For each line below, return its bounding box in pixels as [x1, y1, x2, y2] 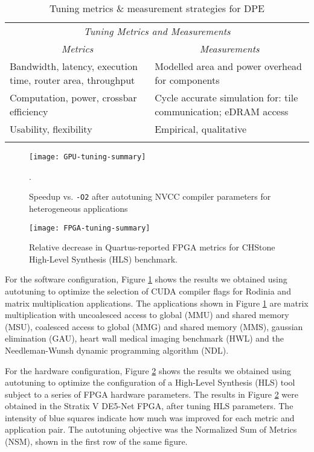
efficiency [10, 104, 48, 118]
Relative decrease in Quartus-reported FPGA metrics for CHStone [29, 241, 275, 253]
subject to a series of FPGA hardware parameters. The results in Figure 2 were [5, 387, 298, 400]
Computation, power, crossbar [10, 91, 137, 104]
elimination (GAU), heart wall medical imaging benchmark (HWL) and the [5, 332, 284, 345]
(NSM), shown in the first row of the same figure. [5, 435, 188, 448]
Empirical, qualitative [155, 122, 247, 136]
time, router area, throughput [10, 73, 135, 87]
